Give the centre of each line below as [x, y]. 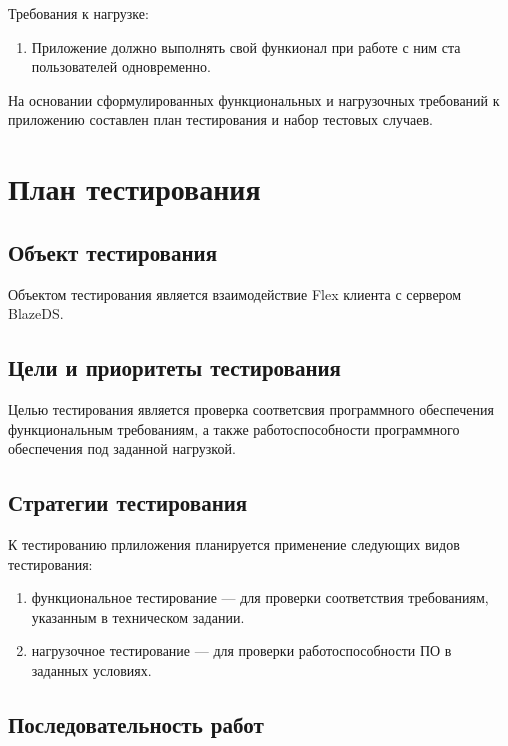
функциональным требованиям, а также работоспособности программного [234, 428]
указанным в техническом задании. [138, 616]
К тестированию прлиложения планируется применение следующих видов [234, 543]
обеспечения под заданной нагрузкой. [122, 448]
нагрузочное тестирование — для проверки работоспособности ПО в [241, 650]
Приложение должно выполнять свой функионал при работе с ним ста [246, 46]
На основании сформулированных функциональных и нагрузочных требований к [254, 99]
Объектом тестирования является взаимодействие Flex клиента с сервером [235, 293]
